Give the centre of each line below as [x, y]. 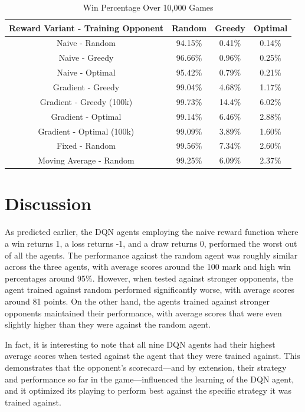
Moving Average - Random [86, 160]
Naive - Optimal [86, 72]
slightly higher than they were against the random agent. [108, 324]
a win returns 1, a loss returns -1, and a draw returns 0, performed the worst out [151, 243]
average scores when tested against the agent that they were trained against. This [152, 356]
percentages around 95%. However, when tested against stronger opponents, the [149, 278]
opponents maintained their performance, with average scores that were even [143, 313]
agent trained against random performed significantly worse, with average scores [150, 290]
